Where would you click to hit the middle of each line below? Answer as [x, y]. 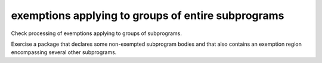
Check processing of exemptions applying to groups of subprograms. [96, 33]
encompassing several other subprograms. [64, 52]
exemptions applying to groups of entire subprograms [148, 15]
